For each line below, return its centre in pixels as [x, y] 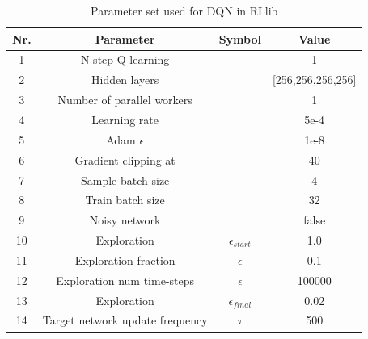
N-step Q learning [125, 59]
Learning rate [125, 119]
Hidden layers [125, 80]
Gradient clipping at [125, 159]
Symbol [240, 38]
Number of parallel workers [125, 100]
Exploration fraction [125, 259]
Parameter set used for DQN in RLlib [184, 10]
